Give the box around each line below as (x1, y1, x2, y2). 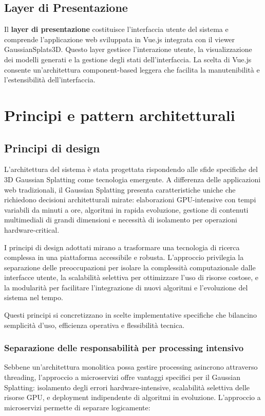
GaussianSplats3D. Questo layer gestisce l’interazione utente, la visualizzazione (4, 44, 252, 55)
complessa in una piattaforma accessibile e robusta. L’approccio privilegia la (4, 252, 244, 263)
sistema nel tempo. (4, 292, 63, 303)
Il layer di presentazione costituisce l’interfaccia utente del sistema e (4, 24, 229, 34)
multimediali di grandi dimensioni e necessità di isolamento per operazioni (4, 214, 237, 225)
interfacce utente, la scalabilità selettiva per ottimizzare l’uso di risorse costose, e (4, 272, 258, 283)
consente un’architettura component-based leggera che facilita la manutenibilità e (4, 64, 260, 75)
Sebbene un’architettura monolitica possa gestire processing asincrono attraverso (4, 361, 258, 372)
